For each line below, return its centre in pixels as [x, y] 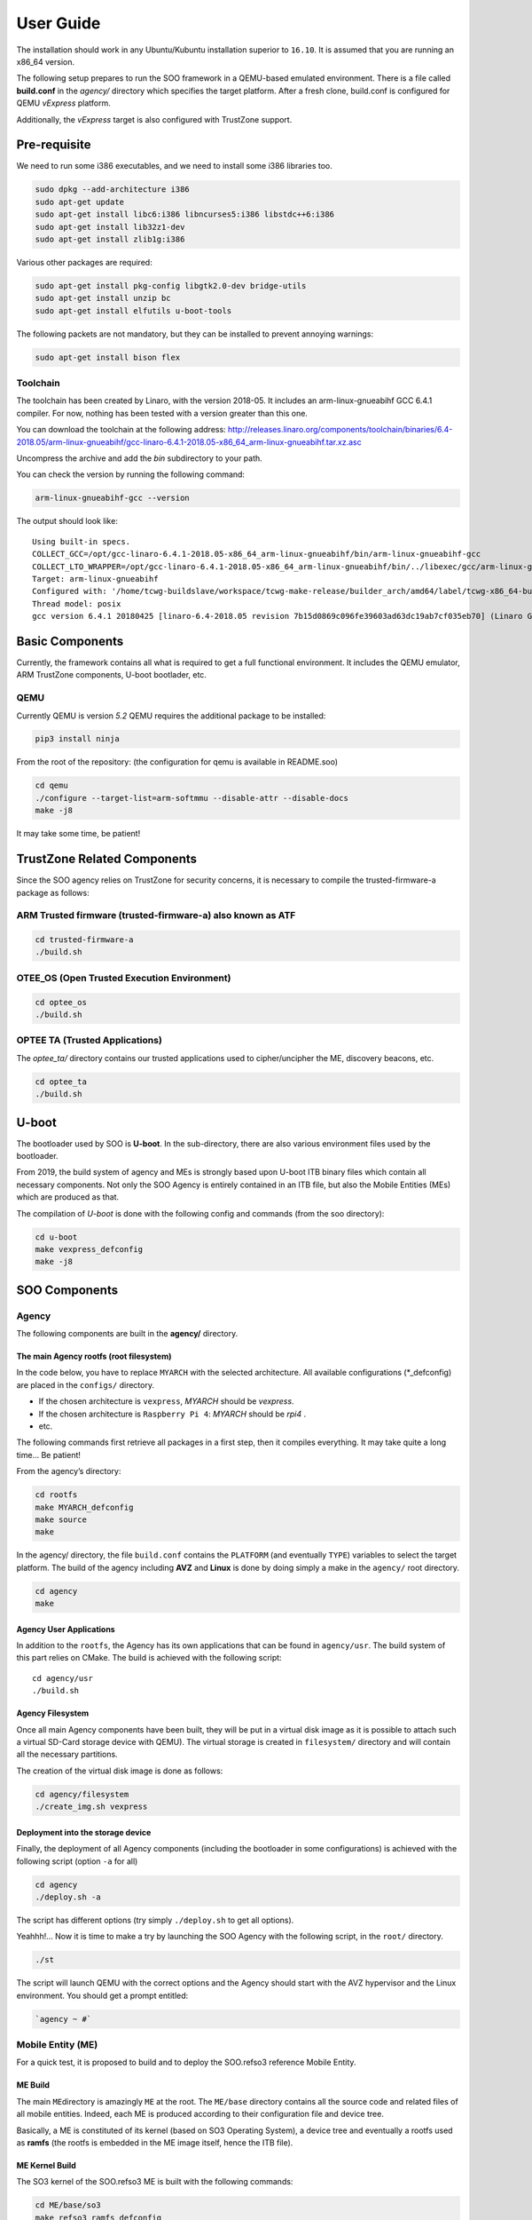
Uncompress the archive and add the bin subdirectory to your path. [140, 458]
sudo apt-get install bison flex [108, 357]
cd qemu [51, 785]
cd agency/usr [63, 1678]
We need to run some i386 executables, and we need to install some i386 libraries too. [174, 166]
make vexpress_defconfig [89, 1249]
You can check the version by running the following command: [131, 474]
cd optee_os [61, 1002]
